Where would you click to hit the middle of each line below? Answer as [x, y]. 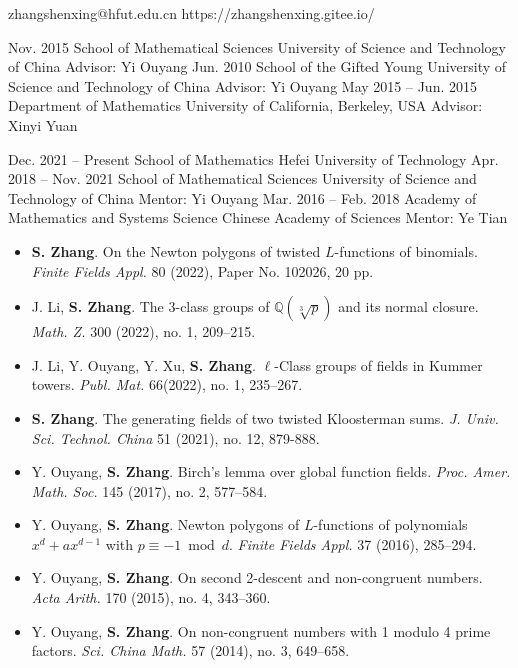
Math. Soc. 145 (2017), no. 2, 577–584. [149, 490]
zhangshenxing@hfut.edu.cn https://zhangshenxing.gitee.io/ [191, 13]
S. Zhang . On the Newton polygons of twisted [176, 250]
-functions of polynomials [390, 524]
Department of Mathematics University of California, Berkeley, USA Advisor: [245, 105]
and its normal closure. [408, 306]
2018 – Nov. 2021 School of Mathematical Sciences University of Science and [242, 178]
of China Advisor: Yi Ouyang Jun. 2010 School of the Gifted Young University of [257, 66]
